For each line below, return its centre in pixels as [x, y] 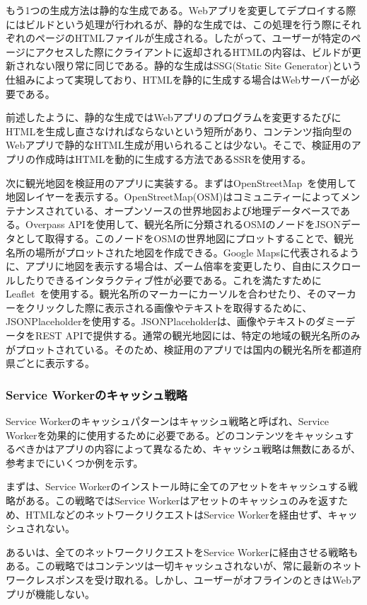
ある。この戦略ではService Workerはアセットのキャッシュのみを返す [182, 501]
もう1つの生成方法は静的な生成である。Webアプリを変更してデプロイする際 [181, 10]
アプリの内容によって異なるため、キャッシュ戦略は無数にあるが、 [208, 449]
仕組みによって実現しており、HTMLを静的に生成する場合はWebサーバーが [178, 79]
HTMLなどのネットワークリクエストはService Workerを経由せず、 [176, 514]
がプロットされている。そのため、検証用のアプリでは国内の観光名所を [169, 349]
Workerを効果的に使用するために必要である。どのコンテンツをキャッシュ [175, 435]
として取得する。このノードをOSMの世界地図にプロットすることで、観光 [185, 238]
